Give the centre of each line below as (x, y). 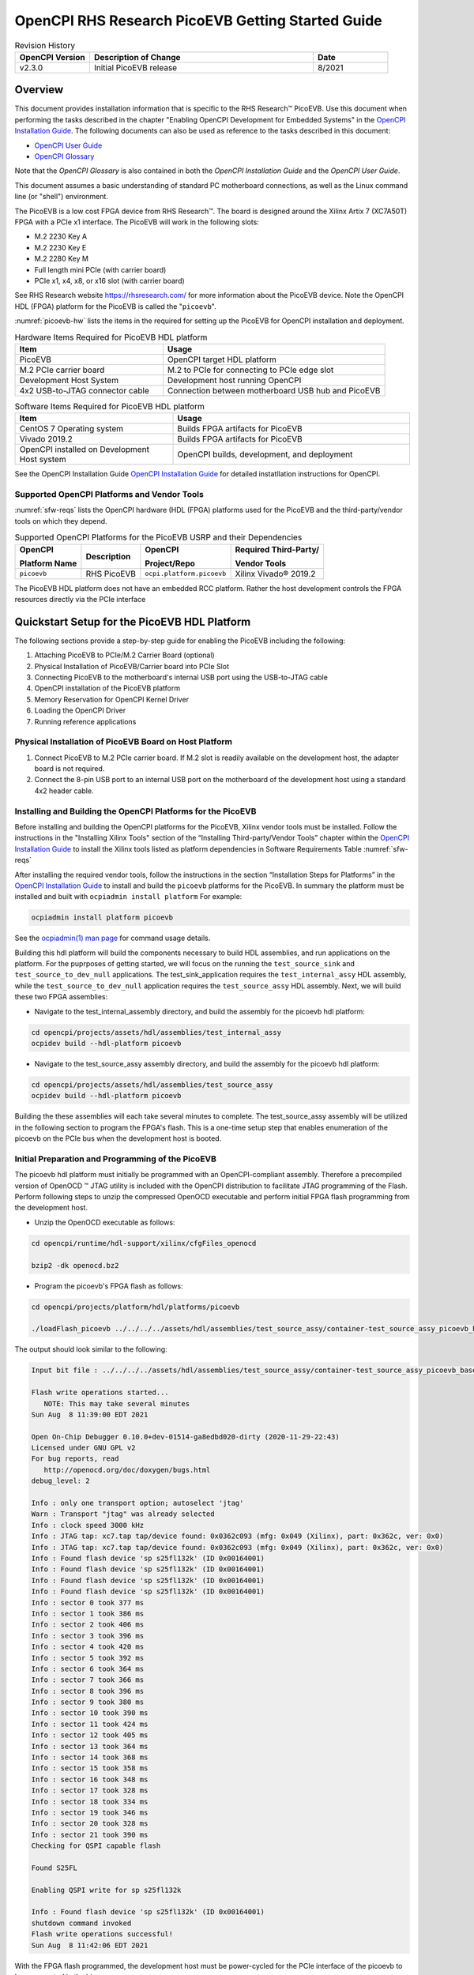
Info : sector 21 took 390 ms (90, 1834)
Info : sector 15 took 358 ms (90, 1768)
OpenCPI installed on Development (85, 450)
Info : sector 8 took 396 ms (88, 1691)
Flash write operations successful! (102, 1934)
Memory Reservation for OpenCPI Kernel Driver (112, 699)
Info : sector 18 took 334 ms (90, 1802)
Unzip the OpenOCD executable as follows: (105, 1222)
